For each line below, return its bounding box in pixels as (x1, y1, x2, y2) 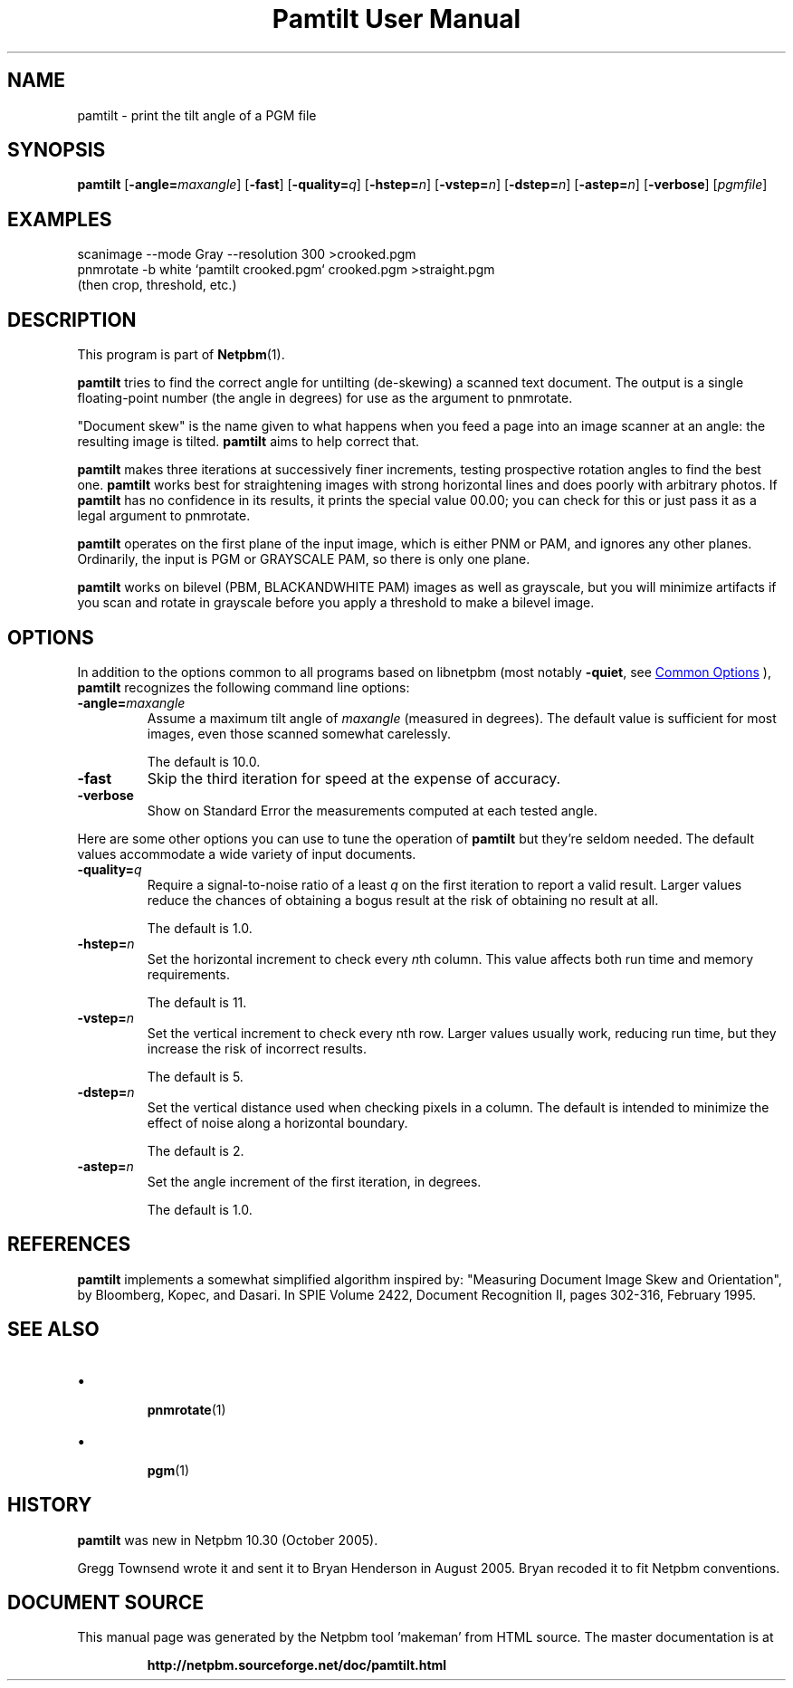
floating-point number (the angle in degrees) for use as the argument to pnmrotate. (77, 390, 573, 406)
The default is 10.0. (147, 753, 261, 769)
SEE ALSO (7, 1318, 100, 1341)
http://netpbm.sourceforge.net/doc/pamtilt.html (147, 1657, 447, 1674)
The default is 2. (147, 1142, 244, 1159)
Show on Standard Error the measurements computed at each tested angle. (147, 802, 597, 818)
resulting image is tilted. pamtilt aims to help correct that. (77, 434, 420, 450)
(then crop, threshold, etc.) (77, 277, 237, 293)
